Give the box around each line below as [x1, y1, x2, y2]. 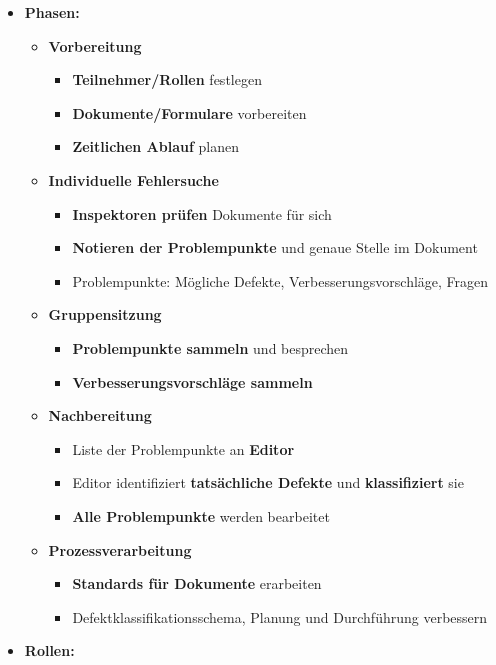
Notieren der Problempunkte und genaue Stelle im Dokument [72, 237, 478, 258]
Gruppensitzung [48, 304, 162, 325]
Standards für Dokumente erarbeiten [72, 573, 322, 594]
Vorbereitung [48, 35, 142, 56]
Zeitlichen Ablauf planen [72, 136, 239, 157]
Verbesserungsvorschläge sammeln [72, 371, 313, 392]
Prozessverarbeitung [48, 539, 192, 560]
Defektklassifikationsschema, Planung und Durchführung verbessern [72, 606, 488, 627]
